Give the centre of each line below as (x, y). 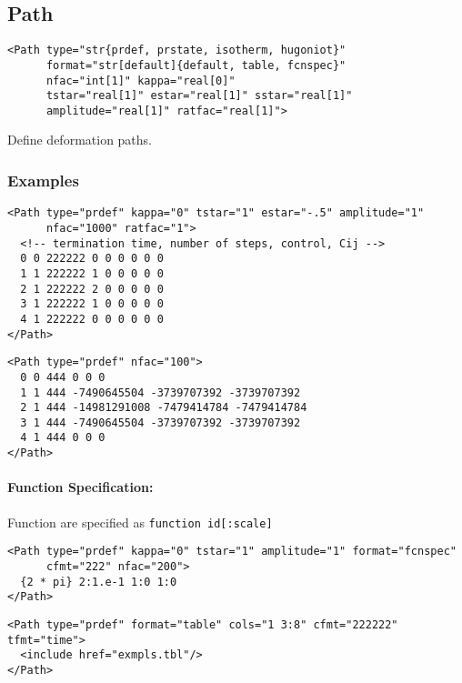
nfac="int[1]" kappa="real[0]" (141, 80)
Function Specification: (80, 487)
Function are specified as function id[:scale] (140, 522)
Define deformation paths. (80, 140)
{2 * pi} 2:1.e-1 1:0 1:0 (99, 582)
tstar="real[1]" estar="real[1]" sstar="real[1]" (199, 96)
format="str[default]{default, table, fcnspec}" (196, 65)
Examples (43, 180)
